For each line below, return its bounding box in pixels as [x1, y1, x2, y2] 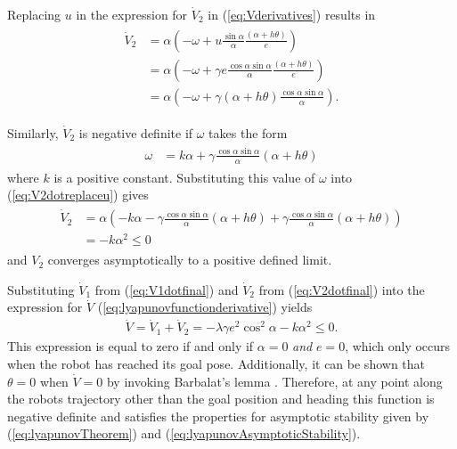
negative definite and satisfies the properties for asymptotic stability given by [7, 406, 429, 425]
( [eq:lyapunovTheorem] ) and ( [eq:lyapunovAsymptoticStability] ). [7, 424, 361, 443]
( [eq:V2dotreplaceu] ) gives [7, 185, 149, 204]
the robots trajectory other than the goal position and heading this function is [7, 389, 435, 408]
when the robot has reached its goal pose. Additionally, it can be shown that [7, 354, 426, 372]
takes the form [208, 123, 288, 142]
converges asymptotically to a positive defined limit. [47, 250, 332, 269]
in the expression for [76, 5, 188, 23]
